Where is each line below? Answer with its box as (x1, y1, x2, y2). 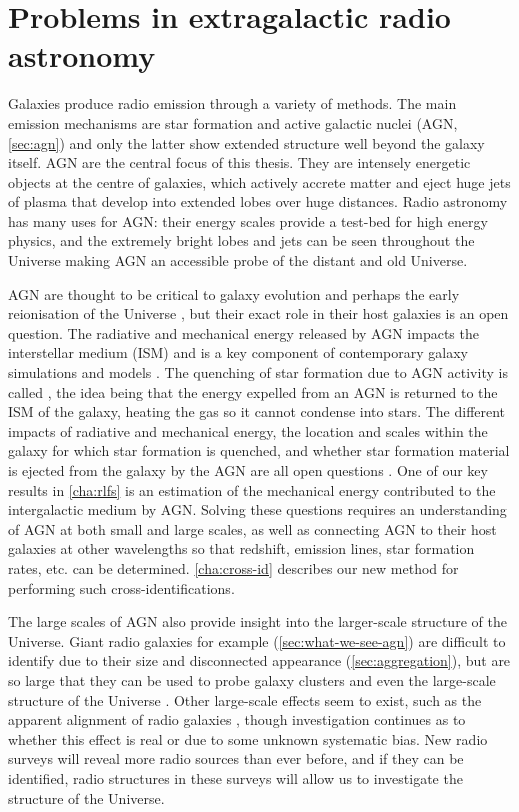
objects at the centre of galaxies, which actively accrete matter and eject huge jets (8, 171, 511, 192)
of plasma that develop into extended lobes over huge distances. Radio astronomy (8, 191, 508, 212)
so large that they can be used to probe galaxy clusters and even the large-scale (8, 669, 496, 690)
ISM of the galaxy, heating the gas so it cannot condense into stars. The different (8, 401, 506, 422)
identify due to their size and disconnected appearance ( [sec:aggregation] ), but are (8, 650, 511, 671)
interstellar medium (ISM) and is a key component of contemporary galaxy (8, 342, 468, 363)
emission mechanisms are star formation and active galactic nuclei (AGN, (8, 112, 458, 133)
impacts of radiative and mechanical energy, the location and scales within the (8, 420, 488, 441)
